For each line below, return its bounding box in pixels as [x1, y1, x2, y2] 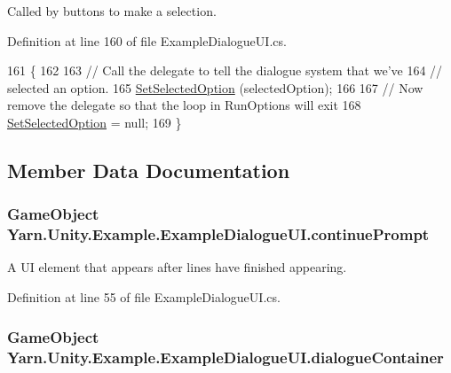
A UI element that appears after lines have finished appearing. [7, 258, 347, 276]
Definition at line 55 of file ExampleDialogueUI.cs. [7, 288, 281, 307]
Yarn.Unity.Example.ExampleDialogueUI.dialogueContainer [7, 346, 444, 368]
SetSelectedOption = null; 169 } [7, 113, 182, 131]
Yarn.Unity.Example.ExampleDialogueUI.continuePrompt [7, 223, 430, 245]
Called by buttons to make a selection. [7, 2, 217, 19]
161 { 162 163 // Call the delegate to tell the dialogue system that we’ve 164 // [7, 61, 443, 80]
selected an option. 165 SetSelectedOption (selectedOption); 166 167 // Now [7, 78, 423, 97]
